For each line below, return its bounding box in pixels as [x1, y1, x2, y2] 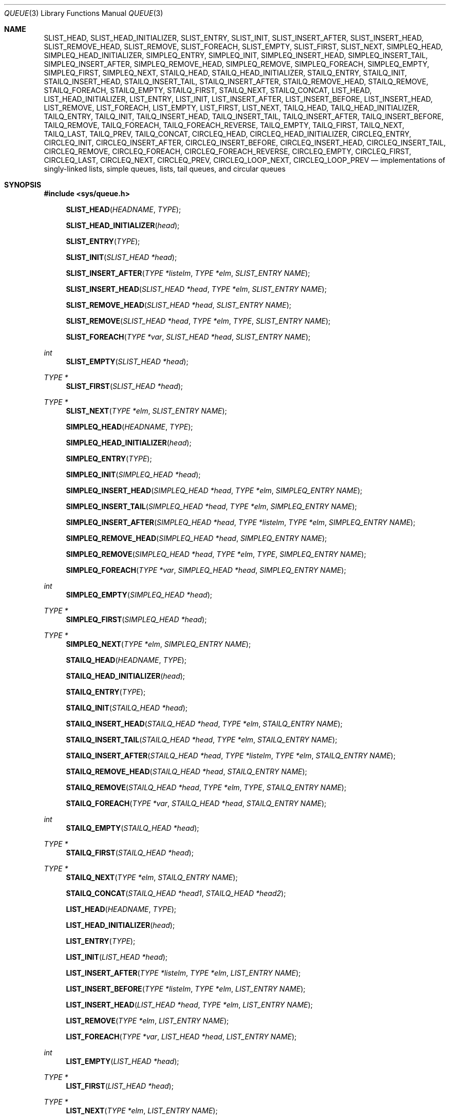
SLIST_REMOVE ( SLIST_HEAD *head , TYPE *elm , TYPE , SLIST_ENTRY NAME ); [66, 316, 331, 325]
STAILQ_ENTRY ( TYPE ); [66, 687, 146, 696]
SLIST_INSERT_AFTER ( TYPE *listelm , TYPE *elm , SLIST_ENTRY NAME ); [66, 269, 310, 277]
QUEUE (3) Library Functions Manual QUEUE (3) [4, 9, 163, 17]
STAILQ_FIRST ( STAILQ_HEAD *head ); [66, 848, 194, 857]
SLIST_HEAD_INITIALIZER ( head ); [66, 221, 180, 230]
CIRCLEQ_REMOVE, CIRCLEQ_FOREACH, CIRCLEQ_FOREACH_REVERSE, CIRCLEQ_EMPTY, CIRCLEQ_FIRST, [44, 147, 411, 156]
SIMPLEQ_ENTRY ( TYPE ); [66, 454, 152, 463]
